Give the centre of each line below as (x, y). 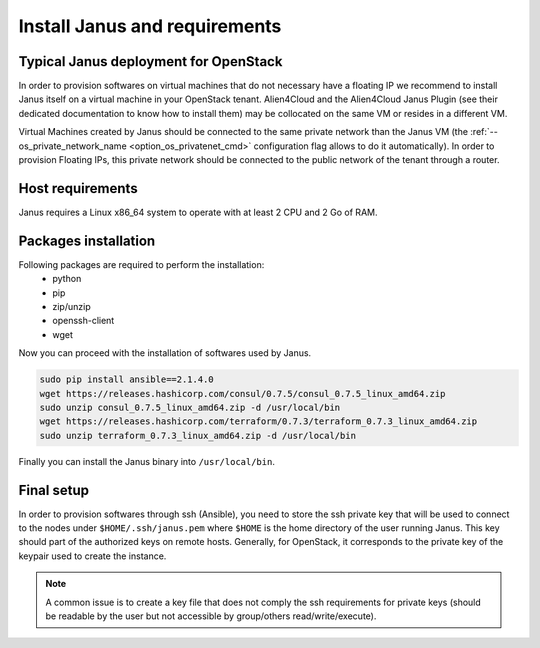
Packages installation (87, 240)
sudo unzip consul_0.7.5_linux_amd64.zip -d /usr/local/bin (190, 407)
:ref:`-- (484, 132)
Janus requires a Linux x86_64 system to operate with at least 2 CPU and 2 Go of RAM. (198, 212)
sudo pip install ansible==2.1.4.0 (126, 379)
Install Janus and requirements (150, 26)
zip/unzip (71, 306)
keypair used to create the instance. (92, 556)
